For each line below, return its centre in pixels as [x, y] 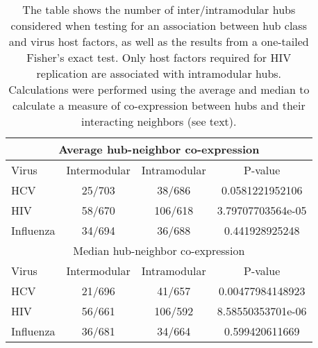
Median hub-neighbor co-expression [159, 250]
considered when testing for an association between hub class [159, 25]
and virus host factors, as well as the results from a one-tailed [159, 41]
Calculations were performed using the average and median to [159, 89]
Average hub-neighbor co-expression [159, 149]
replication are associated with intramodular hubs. [159, 73]
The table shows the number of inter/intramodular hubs [159, 9]
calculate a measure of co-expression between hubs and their [159, 105]
